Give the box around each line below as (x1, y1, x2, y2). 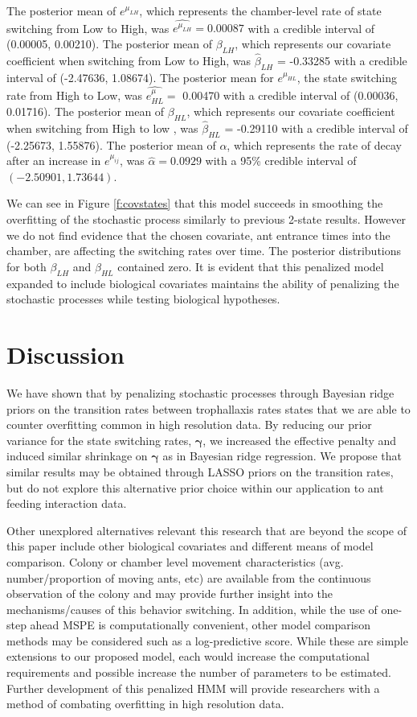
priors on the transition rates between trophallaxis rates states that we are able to (6, 400, 411, 417)
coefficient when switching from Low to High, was (6, 52, 251, 68)
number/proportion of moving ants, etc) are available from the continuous (6, 569, 371, 586)
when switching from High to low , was (6, 119, 198, 136)
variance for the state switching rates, (6, 431, 192, 448)
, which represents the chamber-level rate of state (139, 2, 382, 19)
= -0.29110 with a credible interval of (224, 119, 408, 136)
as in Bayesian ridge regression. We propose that (162, 447, 402, 464)
